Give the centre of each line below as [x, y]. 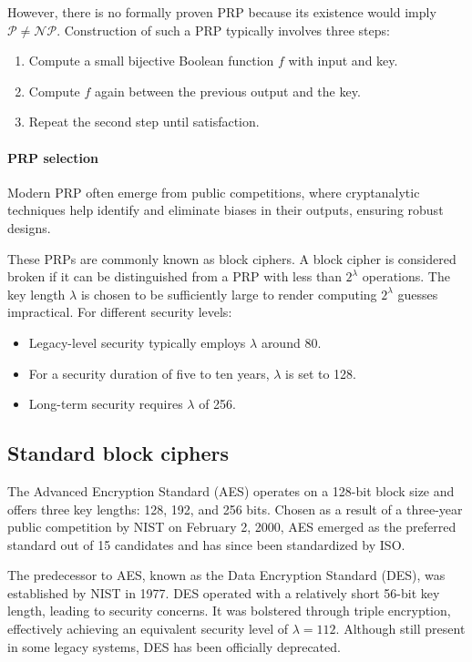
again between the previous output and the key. [228, 91]
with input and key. [343, 61]
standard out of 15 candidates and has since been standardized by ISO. [206, 544]
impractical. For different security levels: [120, 312]
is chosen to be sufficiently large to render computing [229, 294]
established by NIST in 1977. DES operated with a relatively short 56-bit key [224, 592]
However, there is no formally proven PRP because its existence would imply [222, 12]
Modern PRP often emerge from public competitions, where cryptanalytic [214, 192]
